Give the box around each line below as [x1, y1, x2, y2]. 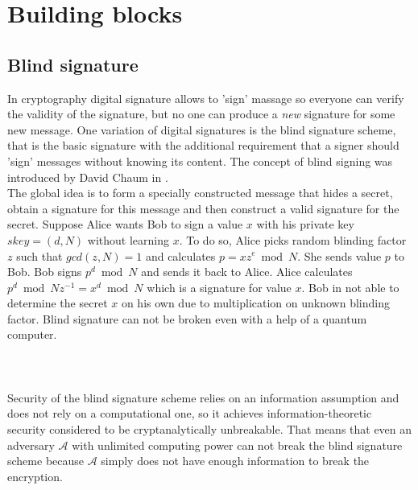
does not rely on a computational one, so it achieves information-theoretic [7, 405, 372, 422]
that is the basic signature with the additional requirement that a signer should [7, 137, 399, 154]
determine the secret [7, 294, 108, 311]
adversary [7, 436, 55, 453]
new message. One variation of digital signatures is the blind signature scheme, [7, 121, 396, 138]
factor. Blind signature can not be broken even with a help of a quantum [7, 310, 367, 327]
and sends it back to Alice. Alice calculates [141, 263, 353, 280]
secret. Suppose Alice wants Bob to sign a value [7, 216, 243, 233]
